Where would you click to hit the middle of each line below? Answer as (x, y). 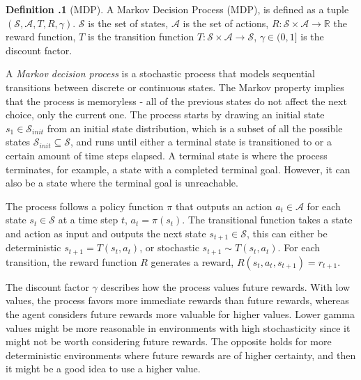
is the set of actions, (226, 23)
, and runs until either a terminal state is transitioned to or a (201, 142)
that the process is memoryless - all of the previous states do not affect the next (176, 101)
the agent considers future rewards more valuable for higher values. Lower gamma (180, 314)
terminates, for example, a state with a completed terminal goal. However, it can (178, 169)
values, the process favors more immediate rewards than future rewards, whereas (177, 300)
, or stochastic (169, 247)
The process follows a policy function (85, 206)
